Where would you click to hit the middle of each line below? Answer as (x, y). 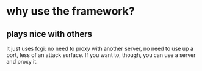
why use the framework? (71, 11)
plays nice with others (49, 34)
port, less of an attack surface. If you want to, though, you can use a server (101, 55)
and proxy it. (22, 62)
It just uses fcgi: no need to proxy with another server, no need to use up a (100, 48)
